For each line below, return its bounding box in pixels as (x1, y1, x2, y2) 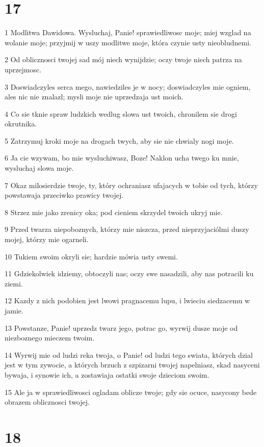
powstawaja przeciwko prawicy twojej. (5, 190, 124, 200)
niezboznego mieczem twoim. (5, 332, 95, 343)
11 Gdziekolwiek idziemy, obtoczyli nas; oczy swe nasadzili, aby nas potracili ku (5, 268, 254, 279)
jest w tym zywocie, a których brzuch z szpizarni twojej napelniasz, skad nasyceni (5, 359, 260, 370)
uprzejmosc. (5, 64, 42, 74)
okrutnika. (5, 118, 37, 129)
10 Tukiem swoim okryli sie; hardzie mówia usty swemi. (5, 251, 178, 261)
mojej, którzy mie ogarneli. (5, 234, 89, 245)
